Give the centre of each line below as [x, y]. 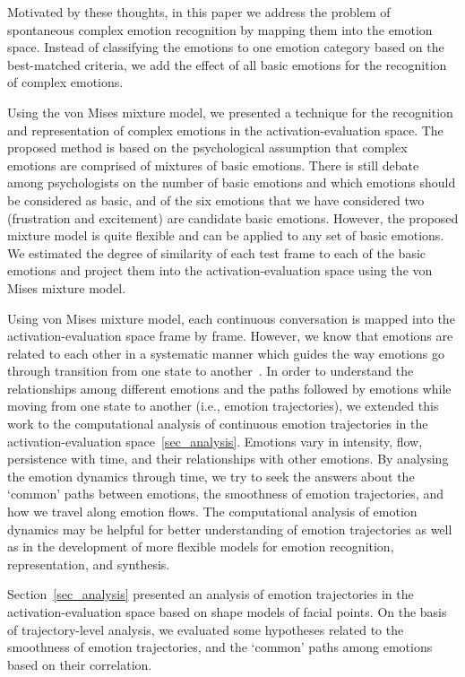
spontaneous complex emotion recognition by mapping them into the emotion [220, 29]
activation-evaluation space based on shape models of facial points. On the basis [227, 612]
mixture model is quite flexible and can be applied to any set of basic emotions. [226, 235]
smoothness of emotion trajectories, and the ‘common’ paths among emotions [220, 647]
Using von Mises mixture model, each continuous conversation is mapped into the [231, 318]
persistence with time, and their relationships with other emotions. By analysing [228, 459]
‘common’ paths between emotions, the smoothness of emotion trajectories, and [226, 494]
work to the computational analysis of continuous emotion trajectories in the [218, 424]
